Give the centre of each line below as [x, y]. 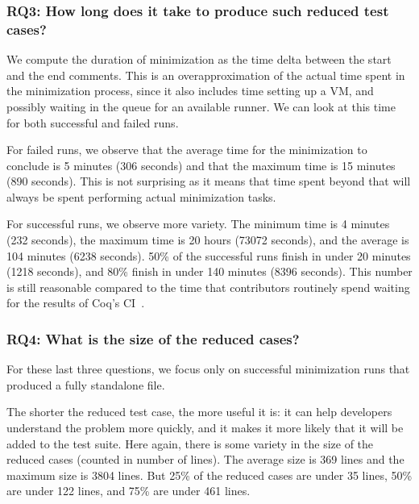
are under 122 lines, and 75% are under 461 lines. [129, 491]
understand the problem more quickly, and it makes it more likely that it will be [205, 428]
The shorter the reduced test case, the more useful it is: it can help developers [199, 412]
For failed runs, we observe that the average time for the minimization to [187, 150]
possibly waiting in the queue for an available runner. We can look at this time [201, 106]
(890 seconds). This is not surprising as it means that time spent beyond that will [209, 181]
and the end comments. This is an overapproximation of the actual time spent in [206, 75]
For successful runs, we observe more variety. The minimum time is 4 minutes [198, 224]
